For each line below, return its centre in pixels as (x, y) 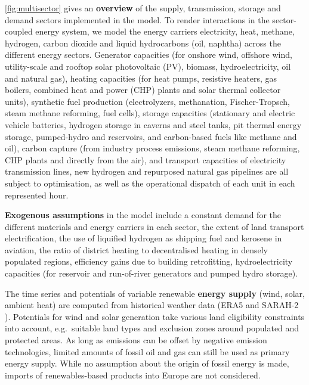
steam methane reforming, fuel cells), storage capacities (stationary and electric (150, 113)
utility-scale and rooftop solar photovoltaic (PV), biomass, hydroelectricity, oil (148, 66)
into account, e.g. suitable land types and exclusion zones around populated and (152, 328)
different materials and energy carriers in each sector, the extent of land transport (154, 226)
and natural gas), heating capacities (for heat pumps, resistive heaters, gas (141, 78)
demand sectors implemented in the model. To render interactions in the (137, 19)
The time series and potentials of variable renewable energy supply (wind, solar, (155, 293)
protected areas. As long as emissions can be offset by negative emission (136, 340)
